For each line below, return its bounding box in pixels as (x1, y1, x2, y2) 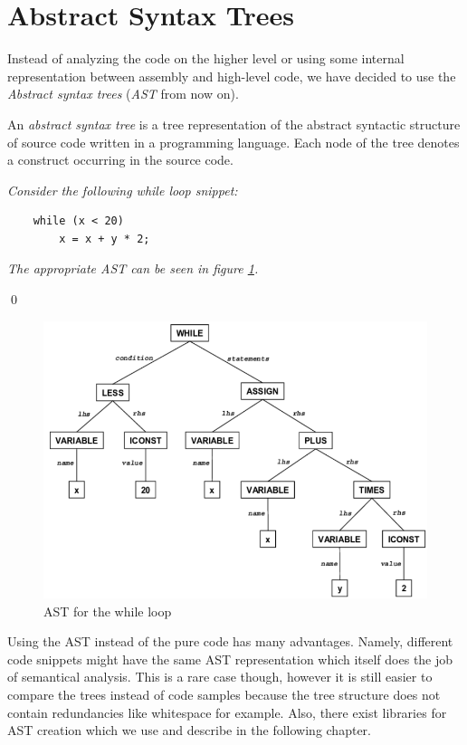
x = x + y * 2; (59, 232, 150, 245)
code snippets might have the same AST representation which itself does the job (7, 649, 453, 668)
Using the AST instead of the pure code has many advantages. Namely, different (7, 632, 453, 651)
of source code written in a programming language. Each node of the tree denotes (7, 132, 460, 151)
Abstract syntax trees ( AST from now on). (7, 84, 239, 103)
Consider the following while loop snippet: (7, 180, 238, 199)
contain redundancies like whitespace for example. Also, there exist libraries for (7, 702, 447, 721)
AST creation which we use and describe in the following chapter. (7, 721, 371, 740)
